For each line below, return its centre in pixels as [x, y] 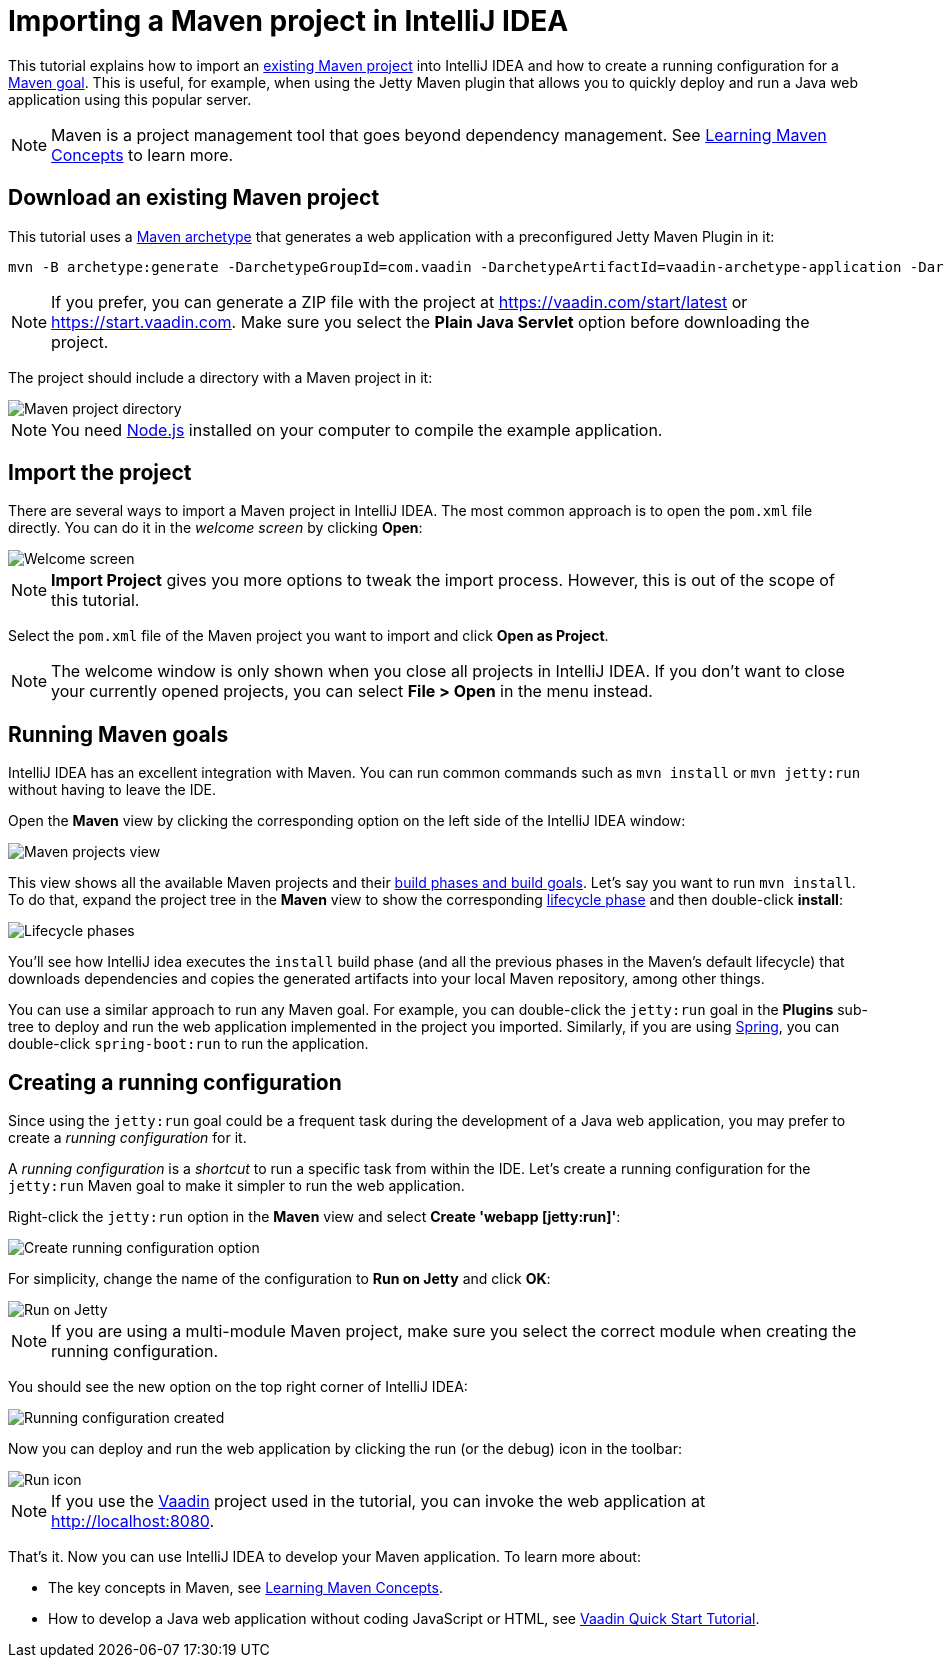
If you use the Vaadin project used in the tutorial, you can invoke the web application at [378, 1501]
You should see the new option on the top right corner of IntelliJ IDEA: [238, 1387]
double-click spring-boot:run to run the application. [188, 1044]
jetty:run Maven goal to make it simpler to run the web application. [236, 1186]
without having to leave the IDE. [112, 790]
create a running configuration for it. [127, 1138]
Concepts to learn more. [142, 154]
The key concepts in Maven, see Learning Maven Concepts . [245, 1588]
